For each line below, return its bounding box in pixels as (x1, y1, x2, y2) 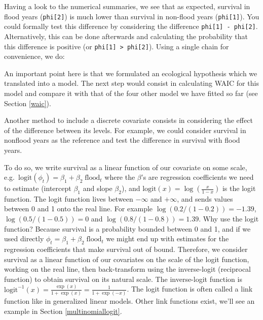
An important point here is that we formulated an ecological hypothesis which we (4, 68, 257, 78)
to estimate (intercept (4, 183, 71, 194)
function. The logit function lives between (4, 193, 133, 204)
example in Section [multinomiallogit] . (4, 305, 122, 316)
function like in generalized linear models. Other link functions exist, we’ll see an (4, 296, 255, 306)
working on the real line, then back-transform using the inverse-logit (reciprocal (4, 264, 251, 274)
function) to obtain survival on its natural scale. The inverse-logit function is (4, 273, 242, 284)
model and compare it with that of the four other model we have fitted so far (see (4, 87, 258, 98)
